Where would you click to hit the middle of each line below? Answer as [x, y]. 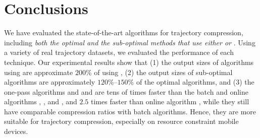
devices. [16, 131]
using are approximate [39, 72]
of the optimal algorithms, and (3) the [195, 82]
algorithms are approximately [50, 82]
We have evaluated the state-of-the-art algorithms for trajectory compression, [124, 32]
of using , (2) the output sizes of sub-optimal [163, 72]
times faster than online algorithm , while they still [170, 101]
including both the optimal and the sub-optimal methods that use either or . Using [130, 42]
